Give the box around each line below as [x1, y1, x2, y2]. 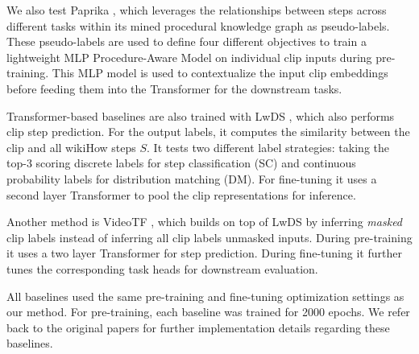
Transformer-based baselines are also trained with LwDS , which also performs [6, 107, 395, 124]
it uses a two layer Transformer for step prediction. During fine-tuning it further [6, 245, 402, 261]
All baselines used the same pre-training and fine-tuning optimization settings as [6, 287, 404, 304]
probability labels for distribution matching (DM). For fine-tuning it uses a [6, 170, 377, 187]
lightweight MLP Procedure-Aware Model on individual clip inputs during [6, 48, 372, 65]
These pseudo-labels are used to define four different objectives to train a [6, 33, 367, 50]
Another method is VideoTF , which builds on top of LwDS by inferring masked [6, 213, 403, 230]
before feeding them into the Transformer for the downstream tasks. [6, 80, 342, 97]
